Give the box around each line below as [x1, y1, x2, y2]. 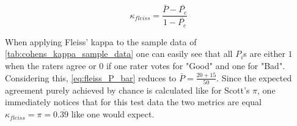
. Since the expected [216, 71, 292, 84]
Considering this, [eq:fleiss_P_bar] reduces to [5, 71, 177, 84]
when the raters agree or [5, 59, 97, 72]
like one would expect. [71, 108, 155, 120]
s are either [243, 47, 285, 60]
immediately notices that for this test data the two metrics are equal [5, 95, 262, 108]
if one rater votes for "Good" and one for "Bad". [106, 59, 285, 72]
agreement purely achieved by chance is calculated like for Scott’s [5, 83, 250, 96]
